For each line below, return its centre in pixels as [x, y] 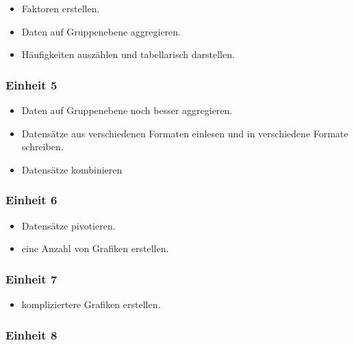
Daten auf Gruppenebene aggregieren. [101, 31]
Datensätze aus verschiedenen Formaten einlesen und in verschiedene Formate [185, 133]
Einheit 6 [31, 200]
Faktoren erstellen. [61, 8]
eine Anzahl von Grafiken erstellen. [95, 248]
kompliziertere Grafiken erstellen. [91, 304]
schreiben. [42, 147]
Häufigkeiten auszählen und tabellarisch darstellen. [128, 54]
